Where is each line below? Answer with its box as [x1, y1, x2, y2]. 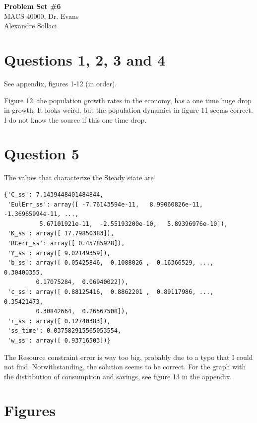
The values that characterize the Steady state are [4, 172, 154, 183]
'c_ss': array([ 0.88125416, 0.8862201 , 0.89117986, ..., [7, 288, 214, 295]
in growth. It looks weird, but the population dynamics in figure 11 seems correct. [4, 105, 253, 115]
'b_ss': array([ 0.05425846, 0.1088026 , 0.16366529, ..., [7, 259, 214, 267]
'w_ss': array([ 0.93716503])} [7, 337, 111, 344]
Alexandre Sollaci [4, 20, 57, 31]
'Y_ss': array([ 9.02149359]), [7, 249, 111, 257]
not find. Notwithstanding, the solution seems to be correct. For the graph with [4, 361, 246, 372]
